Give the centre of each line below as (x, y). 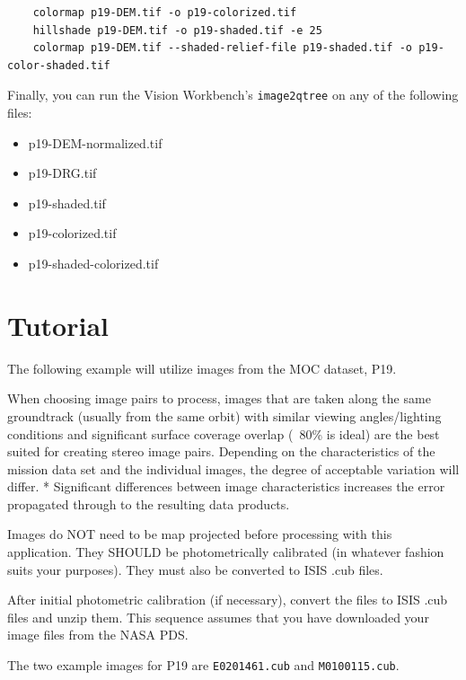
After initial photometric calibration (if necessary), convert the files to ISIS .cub (228, 600)
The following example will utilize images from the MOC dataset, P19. (202, 368)
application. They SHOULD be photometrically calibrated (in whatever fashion (226, 552)
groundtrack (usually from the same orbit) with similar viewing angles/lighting (224, 415)
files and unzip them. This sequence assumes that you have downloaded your (218, 617)
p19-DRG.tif (62, 173)
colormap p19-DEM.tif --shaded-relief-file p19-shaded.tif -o (223, 48)
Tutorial (58, 325)
